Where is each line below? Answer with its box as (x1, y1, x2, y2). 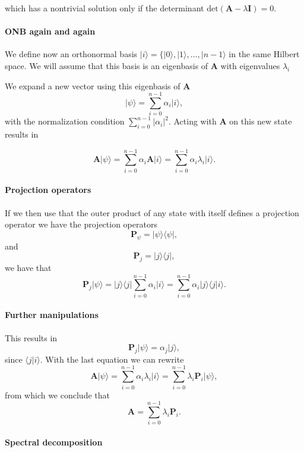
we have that (5, 261, 52, 273)
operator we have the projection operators (5, 218, 157, 230)
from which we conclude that (5, 388, 110, 401)
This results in (5, 331, 58, 344)
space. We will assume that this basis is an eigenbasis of (5, 59, 208, 71)
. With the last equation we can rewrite (40, 353, 184, 365)
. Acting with (168, 115, 217, 127)
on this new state (229, 115, 292, 127)
